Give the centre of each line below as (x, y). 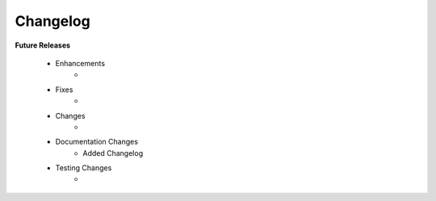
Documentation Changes (97, 142)
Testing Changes (84, 168)
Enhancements (80, 63)
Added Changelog (113, 153)
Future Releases (43, 45)
